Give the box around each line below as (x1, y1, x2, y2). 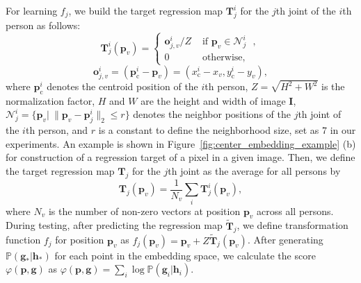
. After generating (247, 232, 323, 247)
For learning (6, 3, 58, 17)
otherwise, (202, 53, 246, 63)
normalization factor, (6, 93, 95, 108)
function (6, 232, 41, 247)
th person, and (25, 123, 88, 137)
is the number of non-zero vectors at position (48, 203, 241, 218)
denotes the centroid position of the (47, 79, 198, 94)
